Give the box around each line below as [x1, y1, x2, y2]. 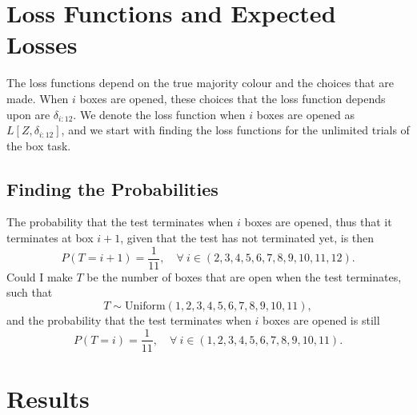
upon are [6, 106, 50, 122]
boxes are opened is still [263, 311, 380, 328]
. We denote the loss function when [73, 106, 246, 122]
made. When [6, 90, 69, 106]
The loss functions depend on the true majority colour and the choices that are [6, 74, 394, 91]
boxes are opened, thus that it [244, 213, 392, 230]
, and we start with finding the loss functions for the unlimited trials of [61, 122, 410, 138]
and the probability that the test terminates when [6, 311, 251, 328]
